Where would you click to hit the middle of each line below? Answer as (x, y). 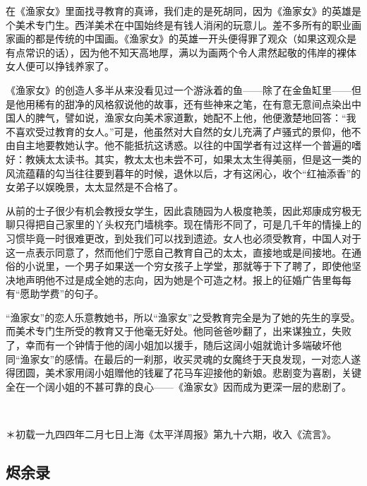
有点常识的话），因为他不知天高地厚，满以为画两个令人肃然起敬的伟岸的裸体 (181, 52)
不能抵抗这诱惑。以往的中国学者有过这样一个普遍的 (233, 145)
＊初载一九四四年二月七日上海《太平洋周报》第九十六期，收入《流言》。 (171, 434)
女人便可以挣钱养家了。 (60, 66)
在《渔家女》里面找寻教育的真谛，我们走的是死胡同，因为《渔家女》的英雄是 (183, 11)
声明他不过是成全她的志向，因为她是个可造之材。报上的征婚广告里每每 (188, 279)
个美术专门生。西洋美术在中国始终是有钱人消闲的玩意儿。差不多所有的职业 (179, 24)
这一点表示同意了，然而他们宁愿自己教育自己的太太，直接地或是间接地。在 (179, 252)
